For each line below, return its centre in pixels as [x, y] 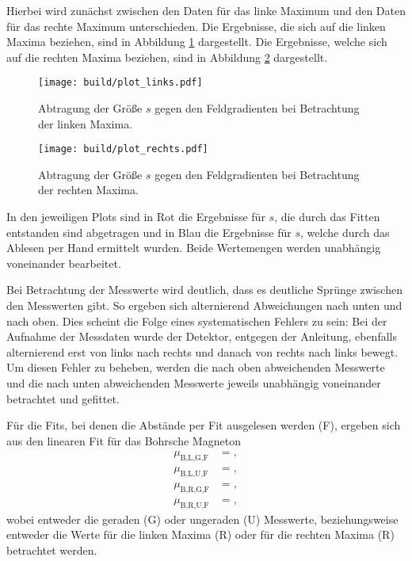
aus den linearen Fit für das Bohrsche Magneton [124, 440]
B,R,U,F [195, 505]
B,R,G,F [195, 489]
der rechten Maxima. [88, 190]
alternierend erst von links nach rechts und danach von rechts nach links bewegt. [202, 351]
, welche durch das [345, 232]
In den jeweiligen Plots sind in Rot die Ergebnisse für [136, 217]
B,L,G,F [194, 458]
